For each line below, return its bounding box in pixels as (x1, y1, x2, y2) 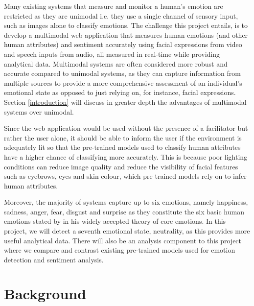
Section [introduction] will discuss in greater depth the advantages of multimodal (4, 96, 247, 107)
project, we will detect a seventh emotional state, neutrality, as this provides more (4, 226, 250, 236)
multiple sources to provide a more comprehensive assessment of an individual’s (4, 77, 242, 88)
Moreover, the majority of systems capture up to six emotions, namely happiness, (4, 197, 248, 207)
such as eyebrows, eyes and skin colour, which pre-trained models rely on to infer (4, 171, 247, 181)
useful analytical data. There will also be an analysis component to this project (4, 235, 242, 245)
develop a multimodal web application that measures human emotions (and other (4, 29, 248, 40)
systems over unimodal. (4, 106, 74, 117)
